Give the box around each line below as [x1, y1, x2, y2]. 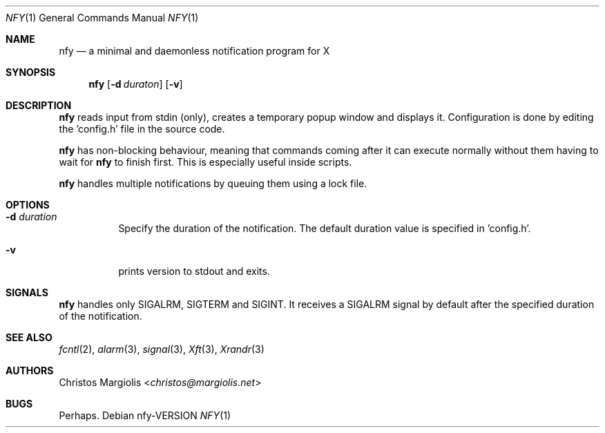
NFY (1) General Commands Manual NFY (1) [6, 12, 199, 23]
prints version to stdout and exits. [118, 265, 270, 277]
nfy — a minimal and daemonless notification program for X [59, 45, 330, 57]
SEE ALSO [6, 331, 52, 343]
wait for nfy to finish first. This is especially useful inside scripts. [59, 156, 352, 168]
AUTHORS [6, 365, 54, 376]
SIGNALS [6, 287, 48, 298]
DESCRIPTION [6, 99, 72, 111]
